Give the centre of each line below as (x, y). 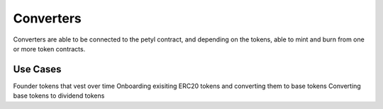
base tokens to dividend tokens (59, 96)
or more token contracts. (49, 49)
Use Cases (37, 69)
